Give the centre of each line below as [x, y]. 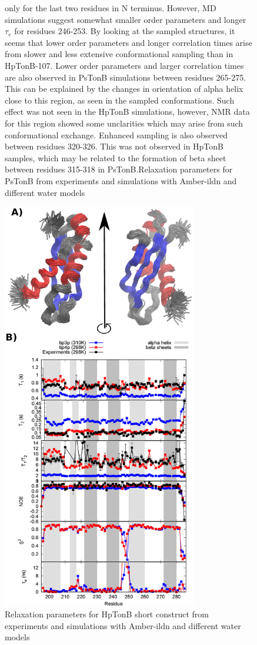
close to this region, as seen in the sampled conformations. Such [120, 100]
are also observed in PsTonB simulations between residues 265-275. [126, 77]
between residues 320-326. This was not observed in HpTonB [114, 146]
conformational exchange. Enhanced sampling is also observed [116, 134]
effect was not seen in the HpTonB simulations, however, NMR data [127, 112]
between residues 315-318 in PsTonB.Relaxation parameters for [119, 169]
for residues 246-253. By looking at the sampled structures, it [125, 31]
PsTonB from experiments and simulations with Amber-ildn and [121, 180]
